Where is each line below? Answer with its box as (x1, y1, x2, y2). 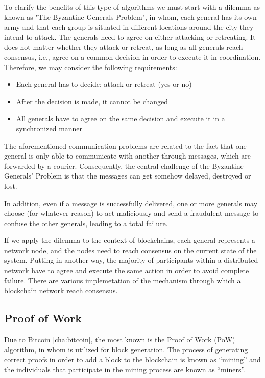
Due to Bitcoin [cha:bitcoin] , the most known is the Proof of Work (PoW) (4, 334, 235, 345)
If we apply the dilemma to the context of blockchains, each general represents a (4, 235, 255, 246)
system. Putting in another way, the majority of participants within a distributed (4, 255, 258, 265)
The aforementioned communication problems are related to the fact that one (4, 140, 247, 151)
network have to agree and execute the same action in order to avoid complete (4, 265, 249, 276)
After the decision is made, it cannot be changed (16, 96, 168, 106)
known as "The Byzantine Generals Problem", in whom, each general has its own (4, 11, 257, 22)
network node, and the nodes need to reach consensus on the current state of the (4, 244, 257, 255)
